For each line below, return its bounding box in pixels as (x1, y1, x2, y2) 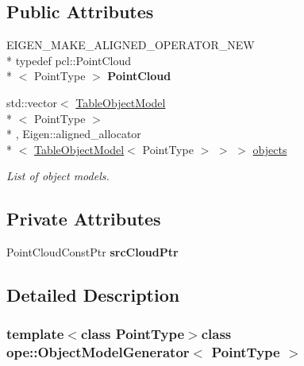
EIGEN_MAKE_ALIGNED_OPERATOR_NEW (6, 37, 255, 53)
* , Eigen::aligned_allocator (6, 125, 141, 142)
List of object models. (6, 168, 110, 184)
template (6, 324, 64, 344)
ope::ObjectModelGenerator (6, 342, 190, 362)
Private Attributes (6, 206, 161, 231)
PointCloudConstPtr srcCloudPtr (6, 244, 179, 260)
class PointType (80, 324, 185, 344)
